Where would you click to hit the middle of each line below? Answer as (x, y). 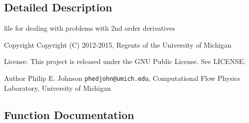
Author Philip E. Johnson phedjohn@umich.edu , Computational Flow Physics (122, 78)
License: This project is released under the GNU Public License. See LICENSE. (125, 61)
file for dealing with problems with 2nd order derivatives (90, 28)
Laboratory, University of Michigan (58, 88)
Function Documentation (69, 114)
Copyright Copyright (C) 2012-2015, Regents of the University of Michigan (118, 44)
